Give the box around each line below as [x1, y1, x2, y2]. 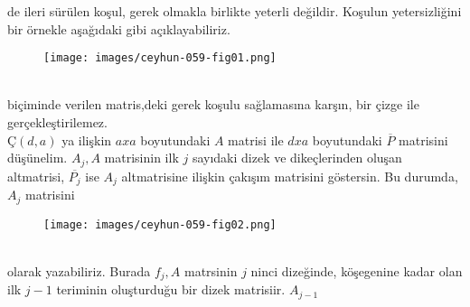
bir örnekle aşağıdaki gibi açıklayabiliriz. [7, 19, 230, 38]
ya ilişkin [61, 130, 112, 149]
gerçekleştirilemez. [7, 113, 108, 132]
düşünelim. [7, 148, 68, 167]
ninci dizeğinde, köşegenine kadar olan [250, 261, 463, 280]
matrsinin [183, 261, 238, 280]
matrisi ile [228, 130, 284, 149]
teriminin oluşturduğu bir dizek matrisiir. [56, 280, 286, 299]
